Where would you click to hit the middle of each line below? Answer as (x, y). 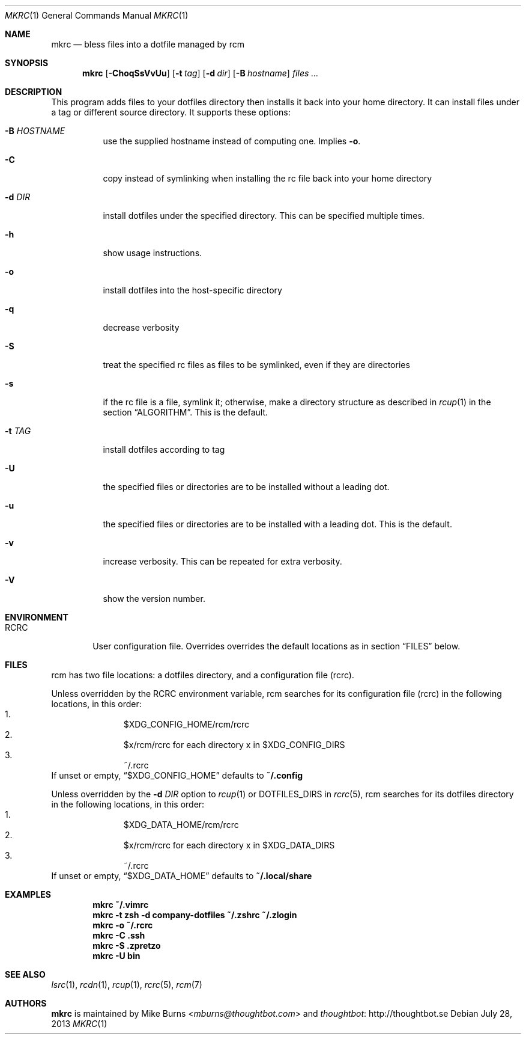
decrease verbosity (141, 327)
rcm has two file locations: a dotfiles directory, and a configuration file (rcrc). (203, 675)
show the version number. (154, 599)
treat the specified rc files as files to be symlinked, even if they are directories (256, 365)
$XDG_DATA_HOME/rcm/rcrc (181, 825)
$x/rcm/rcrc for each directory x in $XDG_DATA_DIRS (229, 845)
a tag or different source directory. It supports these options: (171, 112)
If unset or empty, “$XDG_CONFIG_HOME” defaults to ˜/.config (177, 775)
